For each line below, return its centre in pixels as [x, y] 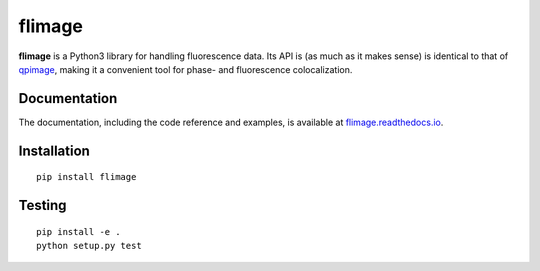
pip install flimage [86, 177]
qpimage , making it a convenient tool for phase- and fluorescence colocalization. [185, 69]
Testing [42, 205]
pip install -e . [78, 231]
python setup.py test [89, 246]
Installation [54, 150]
